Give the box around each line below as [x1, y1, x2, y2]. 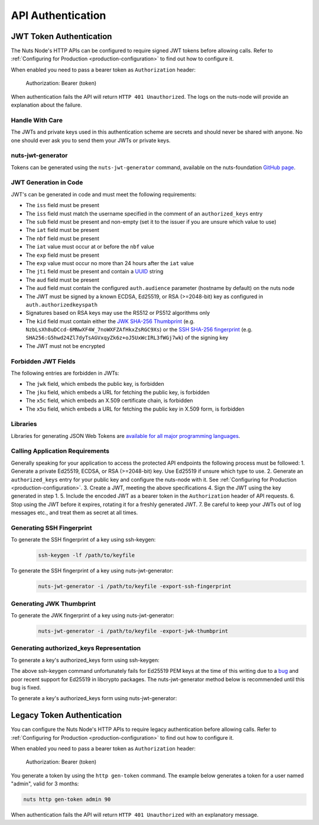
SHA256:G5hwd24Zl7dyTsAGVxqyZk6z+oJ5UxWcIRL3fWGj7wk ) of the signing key [25, 334, 229, 341]
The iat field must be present [25, 227, 100, 234]
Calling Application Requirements [11, 447, 109, 455]
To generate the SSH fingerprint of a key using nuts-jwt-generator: [11, 567, 174, 574]
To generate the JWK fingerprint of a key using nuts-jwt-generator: [11, 612, 174, 619]
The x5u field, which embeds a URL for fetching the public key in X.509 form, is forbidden [25, 405, 245, 412]
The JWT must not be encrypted [25, 342, 106, 349]
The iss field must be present [25, 202, 100, 209]
